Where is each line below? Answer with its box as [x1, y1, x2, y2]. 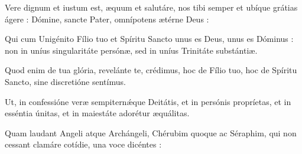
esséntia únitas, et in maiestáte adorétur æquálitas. [5, 107, 190, 119]
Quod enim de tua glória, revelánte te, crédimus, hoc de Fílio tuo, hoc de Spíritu [5, 64, 297, 76]
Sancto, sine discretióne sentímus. [5, 75, 126, 87]
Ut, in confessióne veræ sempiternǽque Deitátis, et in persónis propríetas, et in [5, 95, 291, 107]
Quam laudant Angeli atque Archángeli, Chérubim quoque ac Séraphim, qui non [5, 126, 297, 139]
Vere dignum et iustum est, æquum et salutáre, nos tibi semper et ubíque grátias [5, 1, 298, 13]
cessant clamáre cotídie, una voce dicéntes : [5, 138, 162, 150]
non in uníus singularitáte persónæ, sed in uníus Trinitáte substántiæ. [5, 44, 258, 56]
